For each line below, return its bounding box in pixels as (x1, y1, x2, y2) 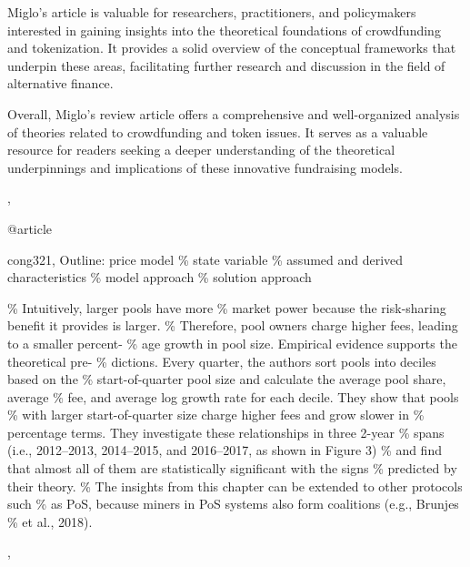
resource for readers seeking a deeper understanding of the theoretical (7, 140, 395, 159)
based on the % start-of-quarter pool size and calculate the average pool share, (7, 370, 446, 389)
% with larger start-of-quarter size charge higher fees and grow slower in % (7, 405, 425, 424)
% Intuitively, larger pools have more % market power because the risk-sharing (7, 298, 446, 317)
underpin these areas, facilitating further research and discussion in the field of (7, 56, 445, 75)
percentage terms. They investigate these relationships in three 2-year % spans (7, 422, 445, 441)
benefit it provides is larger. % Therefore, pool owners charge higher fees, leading (7, 316, 458, 335)
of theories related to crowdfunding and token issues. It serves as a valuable (7, 122, 428, 141)
